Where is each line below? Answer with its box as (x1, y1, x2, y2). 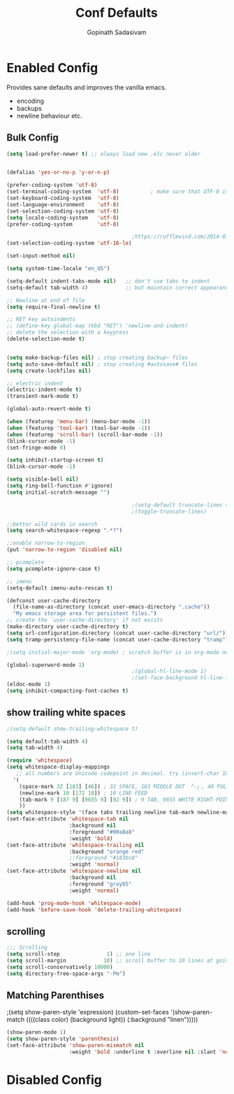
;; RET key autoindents (6, 316, 76, 323)
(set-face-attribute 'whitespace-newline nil (6, 867, 141, 875)
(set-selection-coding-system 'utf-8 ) (6, 208, 119, 215)
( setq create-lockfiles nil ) (6, 367, 92, 374)
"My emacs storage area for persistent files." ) (13, 610, 157, 617)
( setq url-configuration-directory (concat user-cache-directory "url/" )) (6, 630, 229, 637)
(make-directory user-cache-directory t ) (6, 623, 129, 630)
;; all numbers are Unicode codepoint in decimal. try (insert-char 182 (15, 770, 232, 777)
